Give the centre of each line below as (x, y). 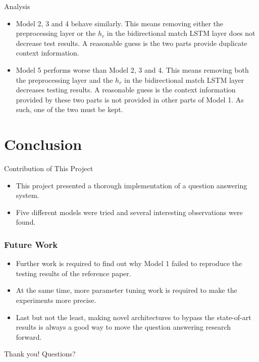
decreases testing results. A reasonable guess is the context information (126, 90)
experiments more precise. (56, 300)
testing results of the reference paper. (73, 273)
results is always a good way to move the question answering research (123, 327)
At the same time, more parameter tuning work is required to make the (126, 290)
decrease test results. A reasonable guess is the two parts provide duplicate (132, 43)
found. (26, 222)
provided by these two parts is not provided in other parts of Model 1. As (130, 99)
